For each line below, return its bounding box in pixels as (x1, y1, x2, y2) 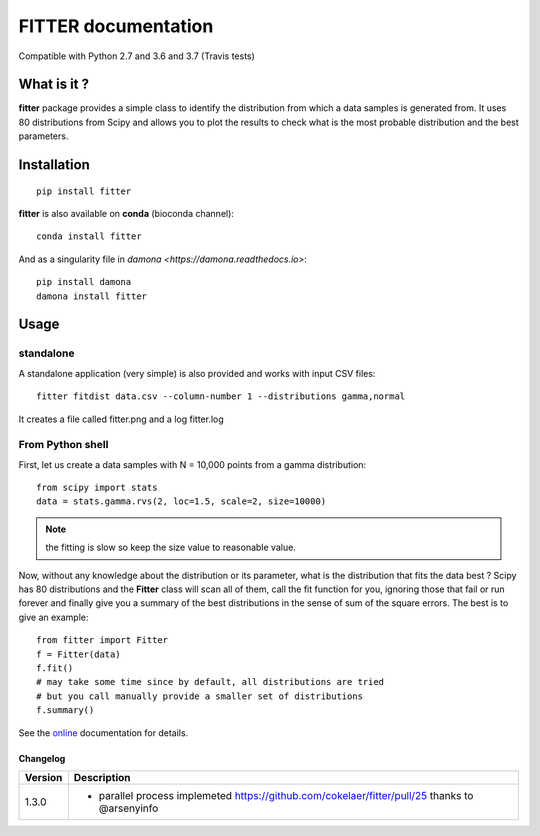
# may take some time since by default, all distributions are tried (36, 676, 385, 688)
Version (24, 770, 63, 784)
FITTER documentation (18, 15, 214, 37)
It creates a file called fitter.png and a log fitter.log (18, 413, 224, 425)
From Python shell (18, 438, 109, 452)
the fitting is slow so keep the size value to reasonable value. (45, 541, 297, 554)
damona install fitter (36, 290, 148, 302)
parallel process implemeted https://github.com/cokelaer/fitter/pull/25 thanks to (98, 788, 474, 802)
